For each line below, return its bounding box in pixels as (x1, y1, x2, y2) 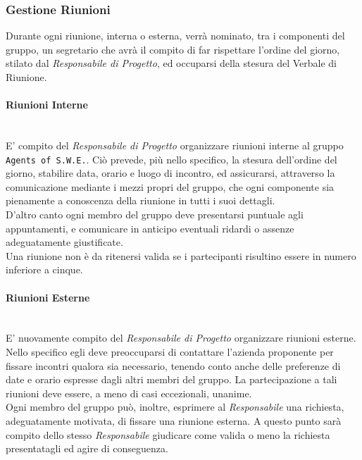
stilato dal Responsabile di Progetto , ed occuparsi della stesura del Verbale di (6, 56, 337, 70)
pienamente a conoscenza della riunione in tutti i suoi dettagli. (6, 193, 275, 208)
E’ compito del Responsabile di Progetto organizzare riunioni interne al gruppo (6, 137, 344, 152)
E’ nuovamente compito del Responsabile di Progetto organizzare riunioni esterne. (6, 330, 356, 345)
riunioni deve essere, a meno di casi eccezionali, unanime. (6, 385, 252, 400)
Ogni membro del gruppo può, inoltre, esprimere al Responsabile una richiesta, (6, 399, 344, 414)
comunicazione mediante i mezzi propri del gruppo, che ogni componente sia (6, 179, 335, 194)
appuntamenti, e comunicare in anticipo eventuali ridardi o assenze (6, 220, 294, 235)
